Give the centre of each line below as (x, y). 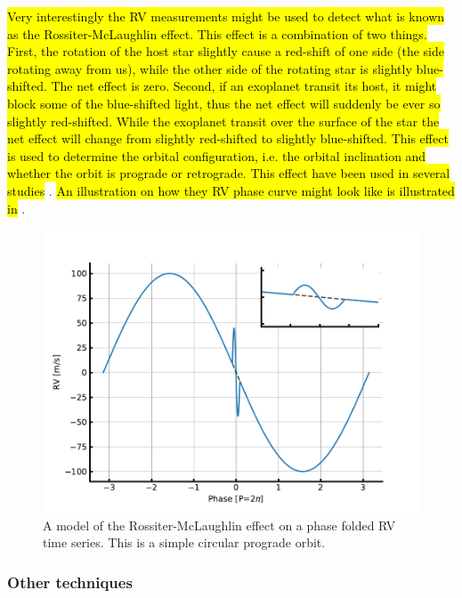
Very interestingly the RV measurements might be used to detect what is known (226, 16)
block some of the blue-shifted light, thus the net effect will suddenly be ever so (224, 103)
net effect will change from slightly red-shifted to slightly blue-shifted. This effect (228, 138)
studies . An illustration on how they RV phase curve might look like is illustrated (231, 190)
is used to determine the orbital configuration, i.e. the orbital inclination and (217, 155)
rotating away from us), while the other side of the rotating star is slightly (210, 68)
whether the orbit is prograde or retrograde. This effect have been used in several (229, 173)
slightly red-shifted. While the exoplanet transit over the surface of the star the (223, 121)
